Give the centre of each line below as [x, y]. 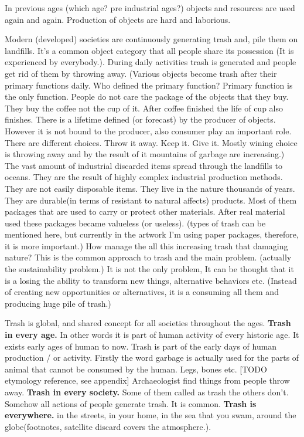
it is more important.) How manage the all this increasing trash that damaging [146, 245]
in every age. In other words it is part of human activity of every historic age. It [152, 335]
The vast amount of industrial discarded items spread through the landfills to [144, 165]
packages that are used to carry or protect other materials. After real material [145, 211]
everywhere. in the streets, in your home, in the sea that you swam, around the [151, 415]
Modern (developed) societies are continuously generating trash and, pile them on [151, 39]
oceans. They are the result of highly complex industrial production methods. [144, 177]
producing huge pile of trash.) [58, 303]
